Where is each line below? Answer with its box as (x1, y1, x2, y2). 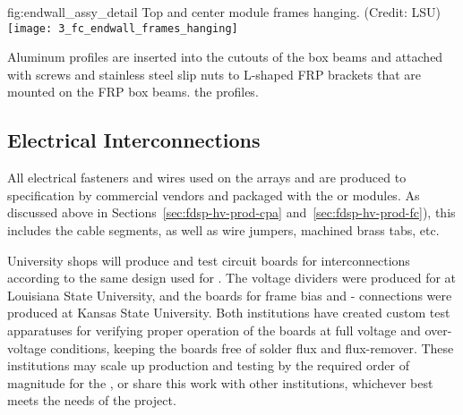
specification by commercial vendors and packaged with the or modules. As (7, 185, 420, 204)
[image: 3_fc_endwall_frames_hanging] (7, 21, 238, 35)
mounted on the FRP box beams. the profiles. (7, 82, 259, 101)
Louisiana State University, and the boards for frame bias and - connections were (7, 285, 452, 304)
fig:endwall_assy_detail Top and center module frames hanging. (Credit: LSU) (7, 3, 441, 21)
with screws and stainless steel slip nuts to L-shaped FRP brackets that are (7, 64, 422, 83)
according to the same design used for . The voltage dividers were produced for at (7, 268, 457, 287)
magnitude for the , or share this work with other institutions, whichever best (7, 373, 433, 392)
